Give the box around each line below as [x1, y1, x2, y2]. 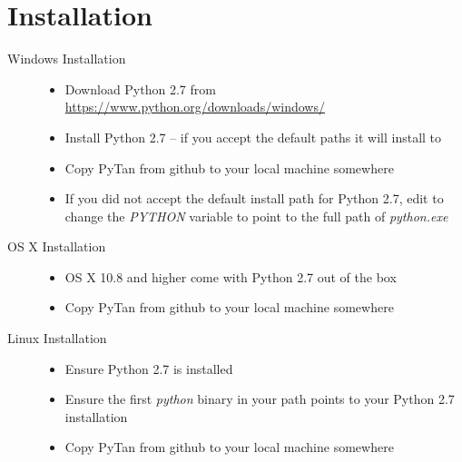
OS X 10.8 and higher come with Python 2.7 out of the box [64, 267, 397, 286]
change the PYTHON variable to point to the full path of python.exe [64, 206, 448, 225]
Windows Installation [7, 49, 126, 68]
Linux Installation [7, 329, 107, 348]
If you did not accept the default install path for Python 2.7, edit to [64, 189, 444, 208]
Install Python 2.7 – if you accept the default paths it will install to [64, 127, 442, 146]
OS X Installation [7, 237, 106, 256]
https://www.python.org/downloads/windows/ [64, 97, 325, 116]
